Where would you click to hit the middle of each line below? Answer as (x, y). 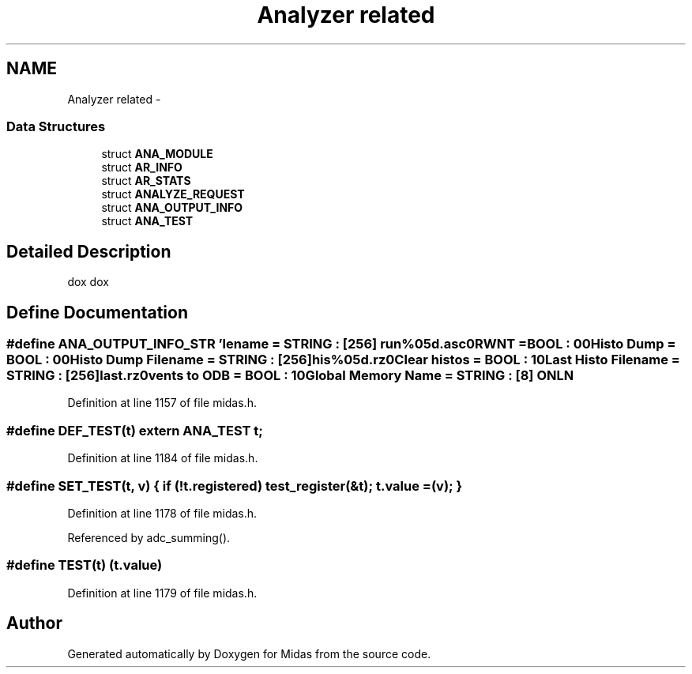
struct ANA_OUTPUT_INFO (172, 208)
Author (34, 623)
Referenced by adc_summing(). (149, 537)
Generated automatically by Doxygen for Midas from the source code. (249, 653)
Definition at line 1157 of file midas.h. (162, 403)
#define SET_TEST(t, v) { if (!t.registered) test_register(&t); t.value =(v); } (235, 486)
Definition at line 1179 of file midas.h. (162, 593)
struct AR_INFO (142, 168)
